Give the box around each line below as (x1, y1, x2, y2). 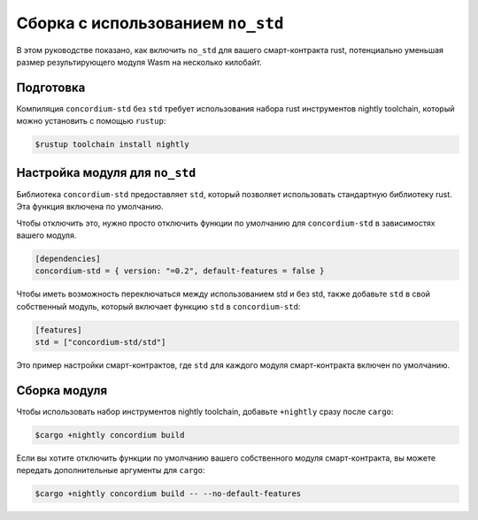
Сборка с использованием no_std (16, 13, 284, 33)
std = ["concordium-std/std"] (35, 337, 166, 348)
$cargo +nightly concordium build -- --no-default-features (35, 489, 302, 499)
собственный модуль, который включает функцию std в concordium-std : (16, 301, 301, 311)
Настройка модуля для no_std (16, 164, 197, 180)
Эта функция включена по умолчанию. (16, 202, 164, 212)
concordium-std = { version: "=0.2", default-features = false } (35, 266, 325, 276)
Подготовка (16, 80, 86, 95)
